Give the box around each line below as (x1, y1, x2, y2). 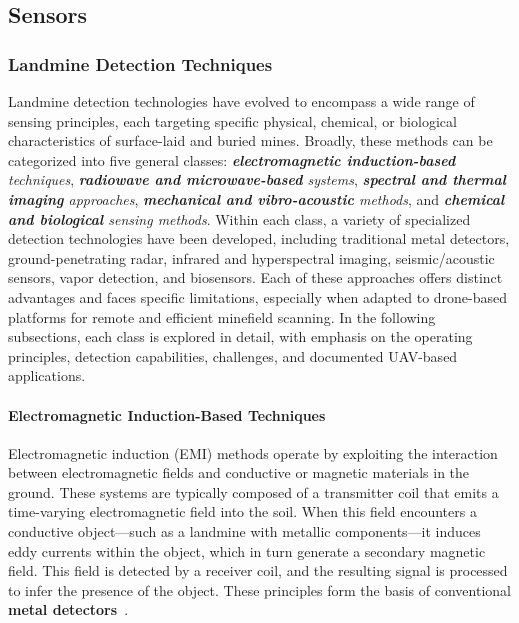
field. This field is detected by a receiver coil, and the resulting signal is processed (8, 560, 508, 581)
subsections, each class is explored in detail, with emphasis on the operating (8, 326, 473, 347)
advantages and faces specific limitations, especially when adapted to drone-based (8, 286, 508, 307)
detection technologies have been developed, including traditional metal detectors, (8, 228, 510, 249)
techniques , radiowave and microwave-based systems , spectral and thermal (8, 169, 506, 190)
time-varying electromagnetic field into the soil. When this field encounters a (8, 501, 477, 522)
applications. (8, 365, 86, 386)
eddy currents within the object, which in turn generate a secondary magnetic (8, 540, 486, 561)
